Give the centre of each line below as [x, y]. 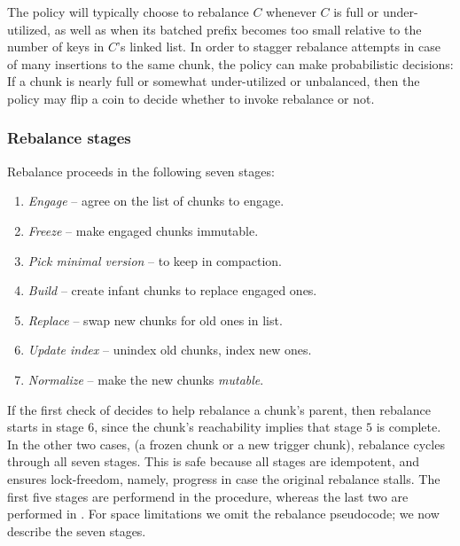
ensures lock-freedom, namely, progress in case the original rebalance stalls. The [224, 478]
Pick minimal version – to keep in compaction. [155, 260]
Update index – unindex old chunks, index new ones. [170, 350]
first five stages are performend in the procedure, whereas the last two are [208, 496]
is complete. [409, 427]
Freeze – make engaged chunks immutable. [143, 230]
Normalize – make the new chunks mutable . [146, 379]
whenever [291, 12]
